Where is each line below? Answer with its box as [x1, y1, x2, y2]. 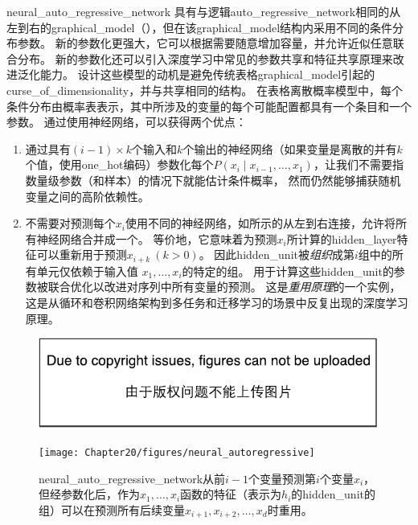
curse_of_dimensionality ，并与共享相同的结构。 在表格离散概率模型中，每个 [6, 81, 403, 98]
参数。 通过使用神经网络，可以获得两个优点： [6, 113, 247, 130]
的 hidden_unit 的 [291, 486, 375, 502]
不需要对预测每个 [25, 215, 116, 232]
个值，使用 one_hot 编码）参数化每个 [25, 156, 214, 173]
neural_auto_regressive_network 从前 [39, 470, 226, 486]
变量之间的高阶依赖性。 [25, 187, 150, 204]
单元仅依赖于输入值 [36, 262, 138, 279]
